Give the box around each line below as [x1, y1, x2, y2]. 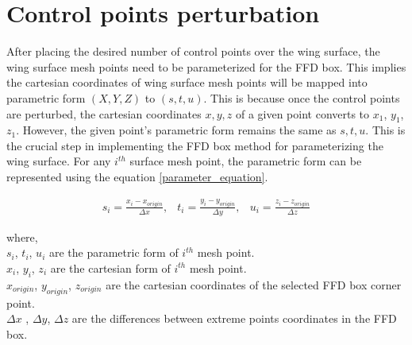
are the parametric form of [48, 244, 179, 261]
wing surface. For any [6, 153, 111, 169]
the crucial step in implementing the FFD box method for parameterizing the [6, 137, 383, 153]
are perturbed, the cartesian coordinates [6, 105, 202, 122]
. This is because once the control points [203, 89, 400, 106]
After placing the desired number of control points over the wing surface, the [6, 43, 380, 60]
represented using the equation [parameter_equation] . [6, 169, 268, 185]
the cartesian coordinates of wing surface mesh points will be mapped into [6, 74, 368, 91]
